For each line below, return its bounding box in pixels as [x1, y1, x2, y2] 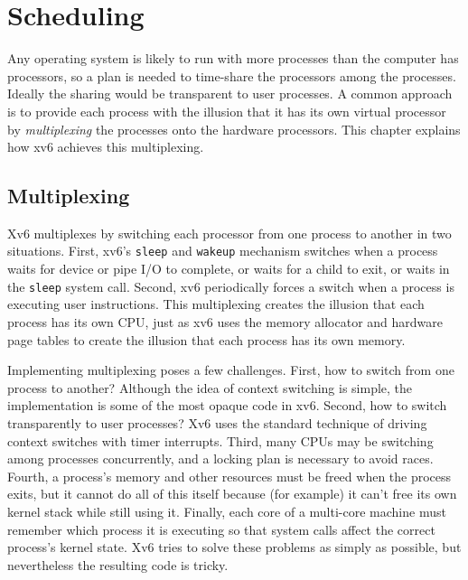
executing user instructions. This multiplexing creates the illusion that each [7, 295, 425, 313]
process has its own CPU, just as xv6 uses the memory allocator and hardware [7, 312, 444, 331]
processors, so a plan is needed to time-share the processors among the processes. [7, 66, 456, 85]
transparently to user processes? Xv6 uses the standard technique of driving [7, 413, 427, 432]
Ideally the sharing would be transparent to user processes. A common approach [7, 84, 453, 103]
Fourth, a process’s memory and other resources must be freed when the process [7, 466, 452, 485]
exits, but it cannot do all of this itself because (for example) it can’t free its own [7, 484, 457, 503]
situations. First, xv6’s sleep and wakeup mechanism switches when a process [7, 241, 438, 260]
